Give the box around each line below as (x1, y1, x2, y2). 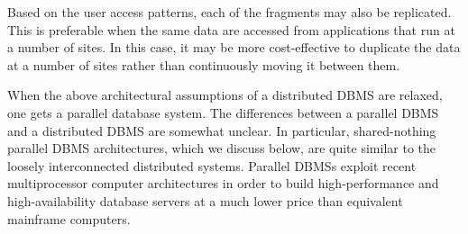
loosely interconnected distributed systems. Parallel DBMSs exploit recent (7, 156, 417, 175)
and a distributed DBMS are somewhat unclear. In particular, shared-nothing (7, 121, 436, 139)
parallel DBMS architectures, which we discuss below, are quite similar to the (7, 139, 436, 157)
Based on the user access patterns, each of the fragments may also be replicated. (7, 3, 452, 21)
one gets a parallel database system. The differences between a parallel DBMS (7, 103, 439, 121)
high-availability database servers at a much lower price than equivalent (7, 191, 403, 210)
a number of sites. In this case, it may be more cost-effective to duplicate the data (7, 38, 461, 57)
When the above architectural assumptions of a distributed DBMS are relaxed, (7, 85, 443, 104)
